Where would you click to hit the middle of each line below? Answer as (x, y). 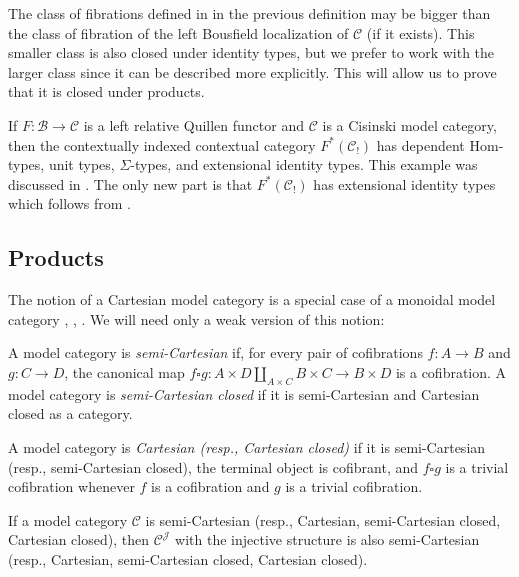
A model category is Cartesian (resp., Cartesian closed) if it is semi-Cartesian (247, 446)
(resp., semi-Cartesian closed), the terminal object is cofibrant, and (213, 466)
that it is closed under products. (106, 91)
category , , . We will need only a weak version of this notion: (196, 318)
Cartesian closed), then (78, 539)
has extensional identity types (404, 183)
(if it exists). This (420, 32)
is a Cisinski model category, (409, 124)
